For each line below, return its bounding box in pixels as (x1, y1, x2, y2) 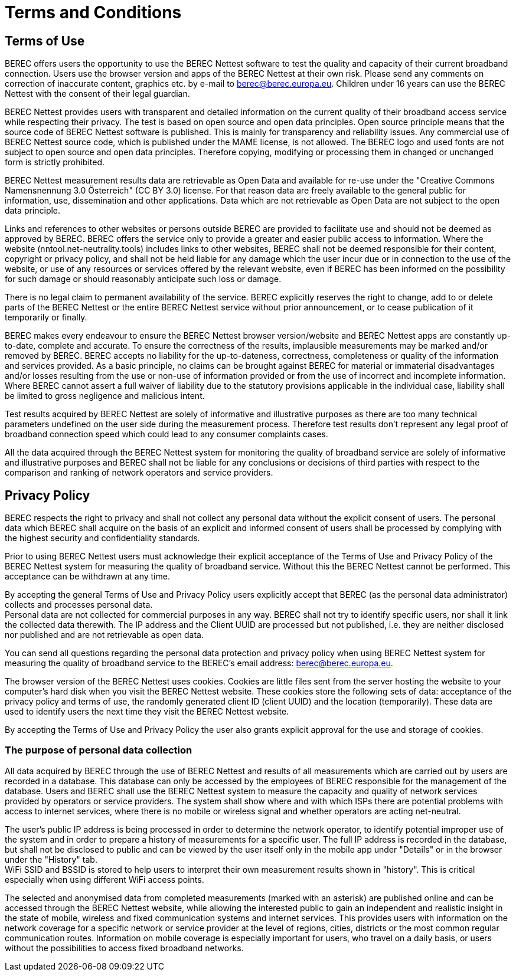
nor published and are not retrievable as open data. (5, 630, 204, 640)
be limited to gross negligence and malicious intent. (5, 391, 205, 401)
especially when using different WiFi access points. (5, 874, 204, 885)
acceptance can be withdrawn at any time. (5, 571, 170, 582)
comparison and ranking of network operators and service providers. (5, 467, 273, 478)
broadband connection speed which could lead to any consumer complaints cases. (5, 429, 328, 440)
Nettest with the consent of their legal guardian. (5, 89, 190, 99)
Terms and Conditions (5, 2, 182, 22)
